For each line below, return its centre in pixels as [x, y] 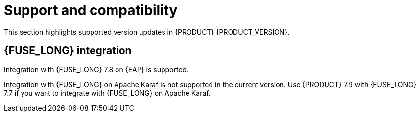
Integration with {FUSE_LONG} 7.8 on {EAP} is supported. [96, 69]
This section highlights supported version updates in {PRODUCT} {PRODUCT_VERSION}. [147, 32]
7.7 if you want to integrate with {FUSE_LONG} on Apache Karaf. [107, 93]
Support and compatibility [91, 10]
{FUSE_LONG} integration [68, 51]
